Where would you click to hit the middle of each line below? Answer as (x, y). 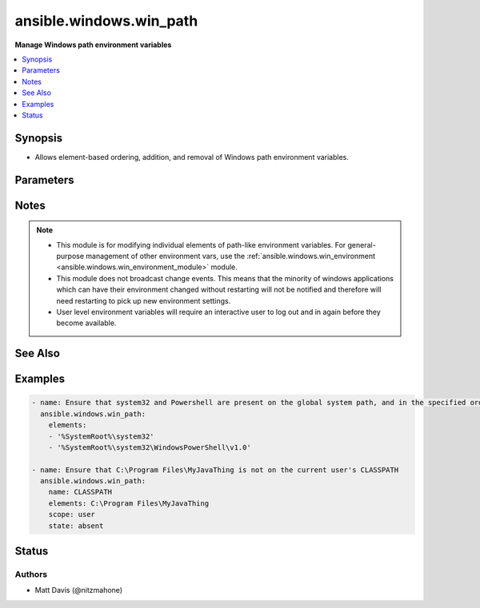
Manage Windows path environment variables (93, 45)
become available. (86, 323)
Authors (31, 574)
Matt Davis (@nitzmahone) (79, 590)
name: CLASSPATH (80, 492)
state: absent (76, 526)
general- (362, 244)
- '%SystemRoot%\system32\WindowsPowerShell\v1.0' (150, 447)
